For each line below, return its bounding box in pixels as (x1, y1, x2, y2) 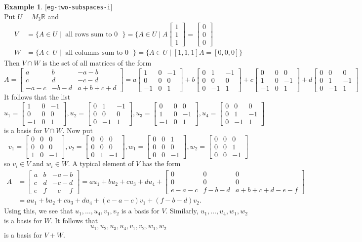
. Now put (62, 125, 93, 135)
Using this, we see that (4, 206, 73, 216)
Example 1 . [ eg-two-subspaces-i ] (4, 1, 113, 11)
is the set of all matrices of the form (42, 58, 152, 68)
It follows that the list (4, 92, 71, 102)
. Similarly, (165, 206, 199, 216)
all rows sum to (65, 31, 112, 38)
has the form (142, 158, 181, 169)
